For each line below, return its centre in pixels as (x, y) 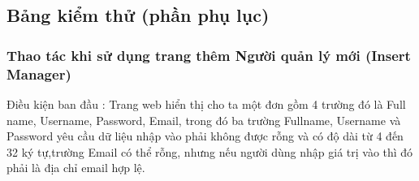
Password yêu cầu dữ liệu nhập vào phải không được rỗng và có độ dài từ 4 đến (205, 136)
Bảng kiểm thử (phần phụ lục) (138, 15)
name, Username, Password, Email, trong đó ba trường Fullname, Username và (204, 120)
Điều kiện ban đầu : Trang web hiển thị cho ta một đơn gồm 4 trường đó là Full (206, 103)
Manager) (39, 73)
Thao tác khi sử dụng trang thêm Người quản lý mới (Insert (209, 55)
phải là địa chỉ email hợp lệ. (76, 168)
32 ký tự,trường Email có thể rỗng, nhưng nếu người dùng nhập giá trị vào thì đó (210, 151)
